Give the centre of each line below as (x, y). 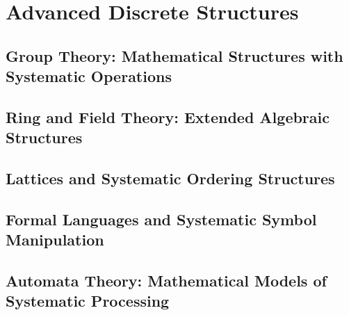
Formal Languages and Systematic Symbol (161, 219)
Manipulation (55, 240)
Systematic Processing (88, 301)
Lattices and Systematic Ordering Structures (170, 178)
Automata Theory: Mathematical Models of (166, 281)
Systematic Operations (89, 76)
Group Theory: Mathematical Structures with (174, 55)
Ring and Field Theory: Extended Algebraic (168, 116)
